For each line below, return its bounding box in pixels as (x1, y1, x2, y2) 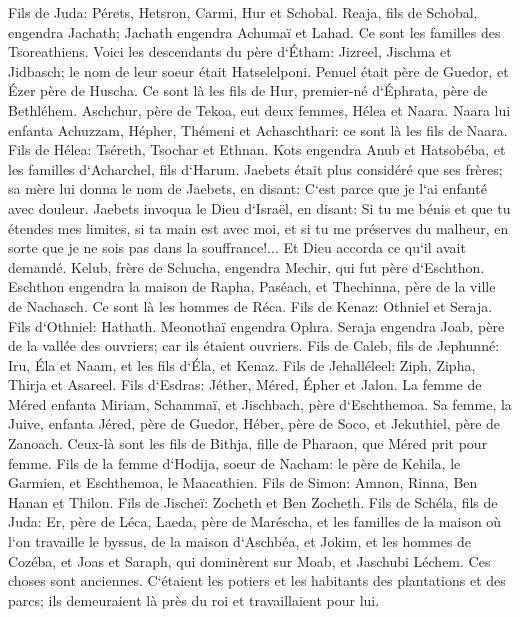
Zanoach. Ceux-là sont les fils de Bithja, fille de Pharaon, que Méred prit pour (8, 433, 488, 454)
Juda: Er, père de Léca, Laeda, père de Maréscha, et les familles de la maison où (8, 511, 502, 532)
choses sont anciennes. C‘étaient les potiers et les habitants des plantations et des (8, 570, 506, 591)
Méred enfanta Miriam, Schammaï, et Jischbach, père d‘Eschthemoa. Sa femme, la (8, 393, 512, 414)
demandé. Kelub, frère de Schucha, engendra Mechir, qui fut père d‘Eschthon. (8, 256, 485, 277)
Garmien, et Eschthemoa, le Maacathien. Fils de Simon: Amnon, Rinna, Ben (8, 472, 478, 493)
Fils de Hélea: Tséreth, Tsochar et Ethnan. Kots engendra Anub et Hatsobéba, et (8, 139, 506, 160)
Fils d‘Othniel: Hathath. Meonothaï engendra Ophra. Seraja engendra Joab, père (8, 315, 505, 336)
